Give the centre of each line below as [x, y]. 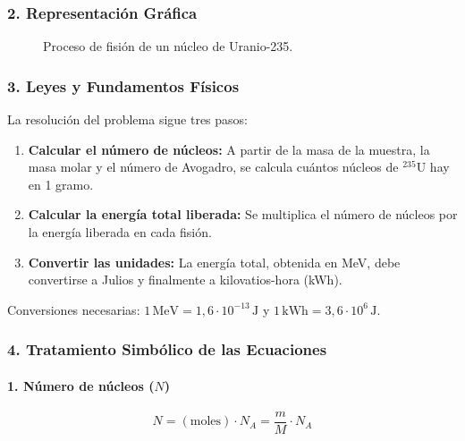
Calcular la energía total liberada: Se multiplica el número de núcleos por [243, 214]
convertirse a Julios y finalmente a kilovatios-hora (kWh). [185, 280]
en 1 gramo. [61, 184]
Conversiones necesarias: [74, 309]
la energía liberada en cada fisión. [120, 232]
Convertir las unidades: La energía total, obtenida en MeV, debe [214, 262]
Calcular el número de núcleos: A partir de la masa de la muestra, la [229, 149]
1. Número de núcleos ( [81, 385]
